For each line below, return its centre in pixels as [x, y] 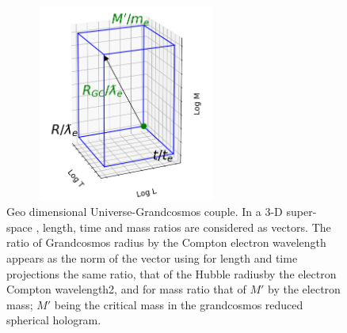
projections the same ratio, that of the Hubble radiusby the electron [172, 273]
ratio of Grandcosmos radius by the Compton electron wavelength [166, 242]
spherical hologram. [54, 320]
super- [301, 212]
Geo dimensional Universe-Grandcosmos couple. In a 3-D [145, 212]
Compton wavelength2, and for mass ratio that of [126, 289]
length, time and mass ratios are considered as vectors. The [187, 227]
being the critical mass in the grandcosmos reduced [179, 304]
